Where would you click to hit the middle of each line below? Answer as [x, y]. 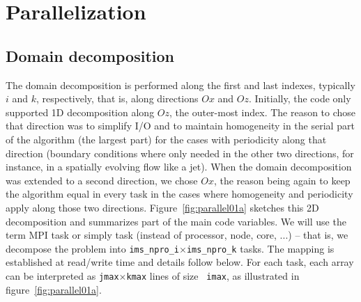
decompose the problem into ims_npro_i [93, 248]
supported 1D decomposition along [80, 112]
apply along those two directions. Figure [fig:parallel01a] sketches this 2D [162, 207]
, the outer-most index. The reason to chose [263, 112]
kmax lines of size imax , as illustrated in [213, 275]
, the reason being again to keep [282, 180]
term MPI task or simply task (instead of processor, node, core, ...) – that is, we [177, 235]
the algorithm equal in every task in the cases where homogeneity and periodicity [179, 194]
